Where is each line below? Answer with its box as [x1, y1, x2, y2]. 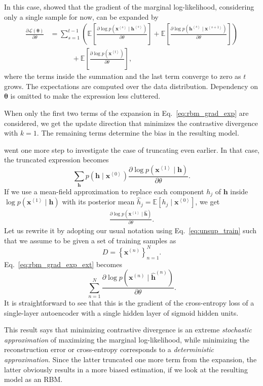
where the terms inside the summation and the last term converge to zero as [4, 71, 241, 81]
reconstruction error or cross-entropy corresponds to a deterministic [4, 344, 214, 355]
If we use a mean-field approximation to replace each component [4, 186, 204, 196]
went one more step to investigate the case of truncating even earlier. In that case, [4, 144, 259, 155]
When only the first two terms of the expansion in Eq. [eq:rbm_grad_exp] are [4, 108, 249, 118]
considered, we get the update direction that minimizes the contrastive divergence [4, 117, 258, 128]
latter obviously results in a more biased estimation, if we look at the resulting [4, 364, 248, 374]
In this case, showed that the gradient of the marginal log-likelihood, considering [4, 2, 254, 12]
